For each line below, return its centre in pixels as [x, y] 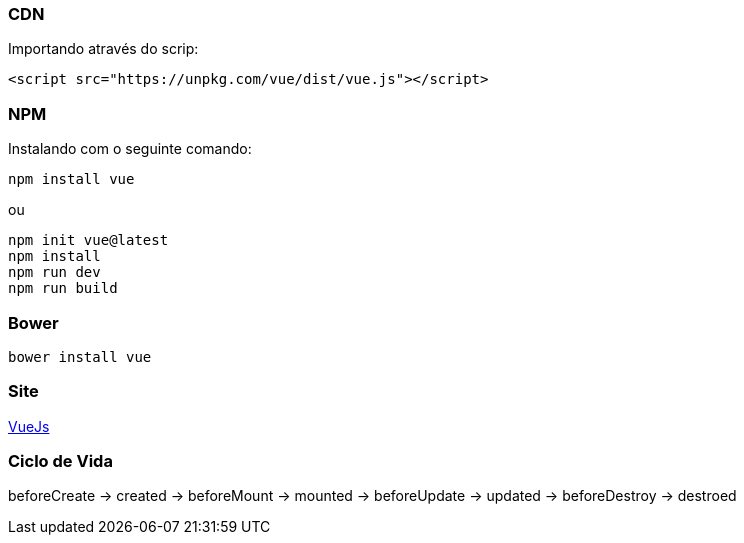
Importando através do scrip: [103, 49]
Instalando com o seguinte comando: [130, 149]
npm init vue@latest [88, 240]
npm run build [63, 288]
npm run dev [54, 272]
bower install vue [80, 356]
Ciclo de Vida [60, 461]
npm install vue [71, 179]
